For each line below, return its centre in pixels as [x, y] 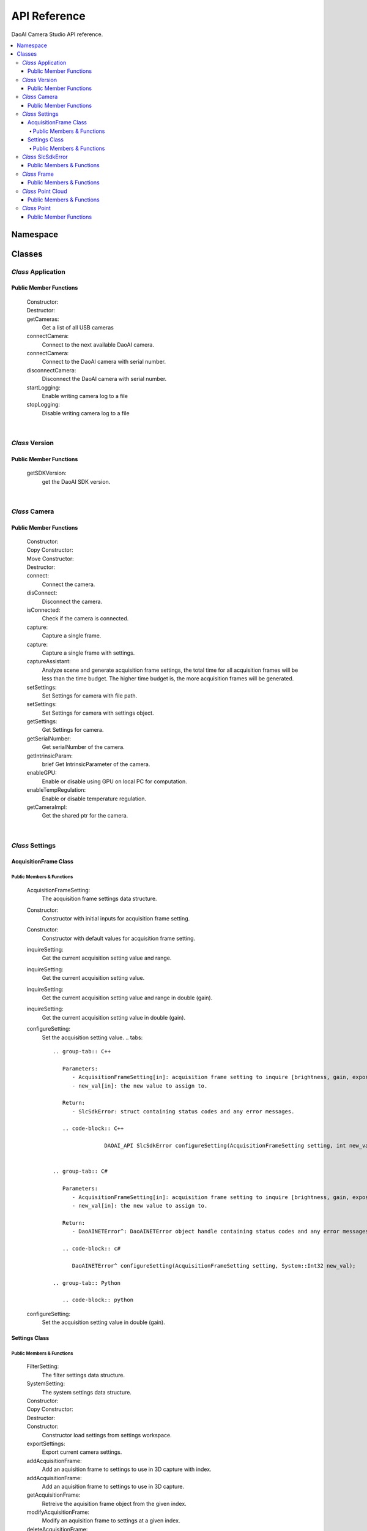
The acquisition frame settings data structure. [99, 899]
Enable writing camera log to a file [85, 396]
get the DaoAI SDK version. [76, 481]
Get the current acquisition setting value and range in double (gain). [127, 998]
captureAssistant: [49, 661]
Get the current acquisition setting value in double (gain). [114, 1017]
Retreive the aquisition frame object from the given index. [114, 1503]
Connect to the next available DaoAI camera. [98, 344]
